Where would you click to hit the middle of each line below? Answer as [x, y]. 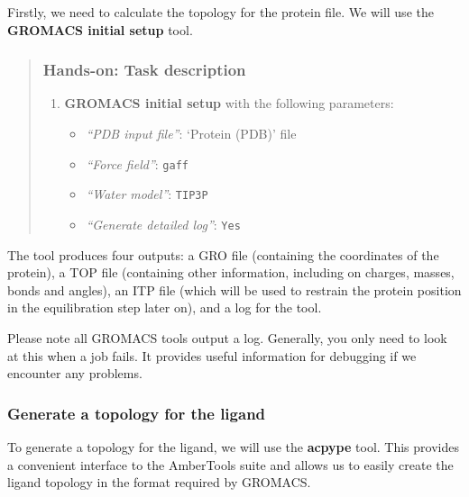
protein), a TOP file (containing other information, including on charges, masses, [231, 272]
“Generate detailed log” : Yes [163, 224]
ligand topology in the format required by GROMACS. [159, 482]
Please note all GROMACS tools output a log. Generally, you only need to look [227, 337]
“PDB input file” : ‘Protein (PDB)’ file [191, 133]
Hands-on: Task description [144, 70]
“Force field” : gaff [137, 163]
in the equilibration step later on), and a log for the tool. [165, 307]
